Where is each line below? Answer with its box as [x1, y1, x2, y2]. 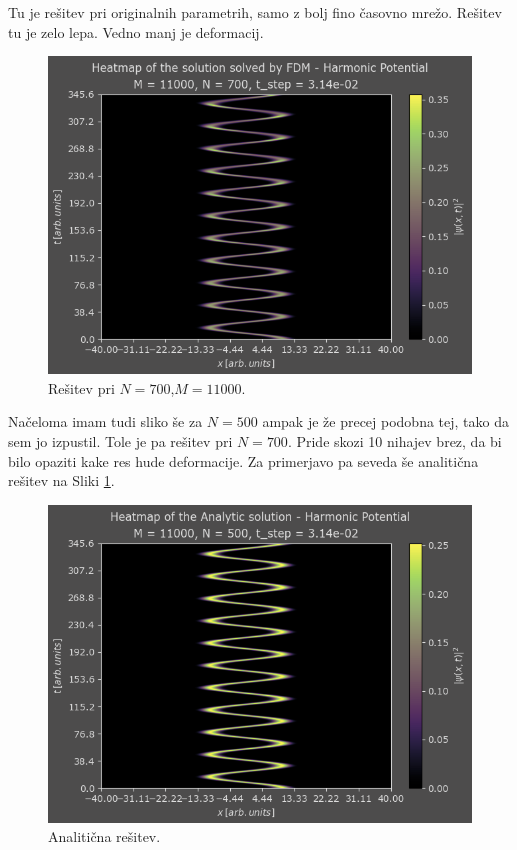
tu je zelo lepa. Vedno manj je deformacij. [8, 21, 264, 42]
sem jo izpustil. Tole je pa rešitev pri [8, 430, 233, 451]
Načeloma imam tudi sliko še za [8, 411, 203, 432]
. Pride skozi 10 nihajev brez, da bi [287, 430, 502, 451]
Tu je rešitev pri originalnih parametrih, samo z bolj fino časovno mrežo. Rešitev [8, 2, 502, 22]
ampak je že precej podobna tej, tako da [262, 411, 509, 432]
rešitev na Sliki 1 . [8, 470, 115, 491]
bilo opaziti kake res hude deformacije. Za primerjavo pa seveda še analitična [8, 450, 479, 471]
